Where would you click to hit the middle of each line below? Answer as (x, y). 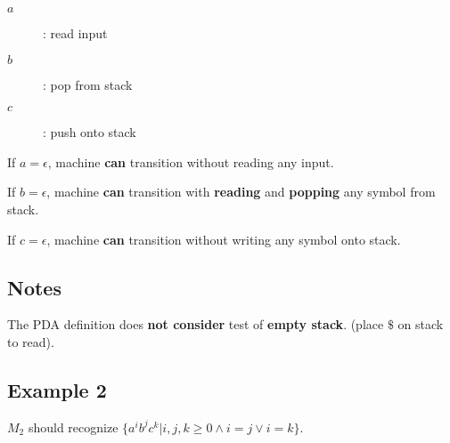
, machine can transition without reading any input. (191, 161)
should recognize (73, 427)
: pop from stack (88, 84)
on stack (421, 324)
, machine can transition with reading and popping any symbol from (241, 192)
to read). (31, 341)
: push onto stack (90, 132)
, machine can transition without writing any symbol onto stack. (224, 239)
